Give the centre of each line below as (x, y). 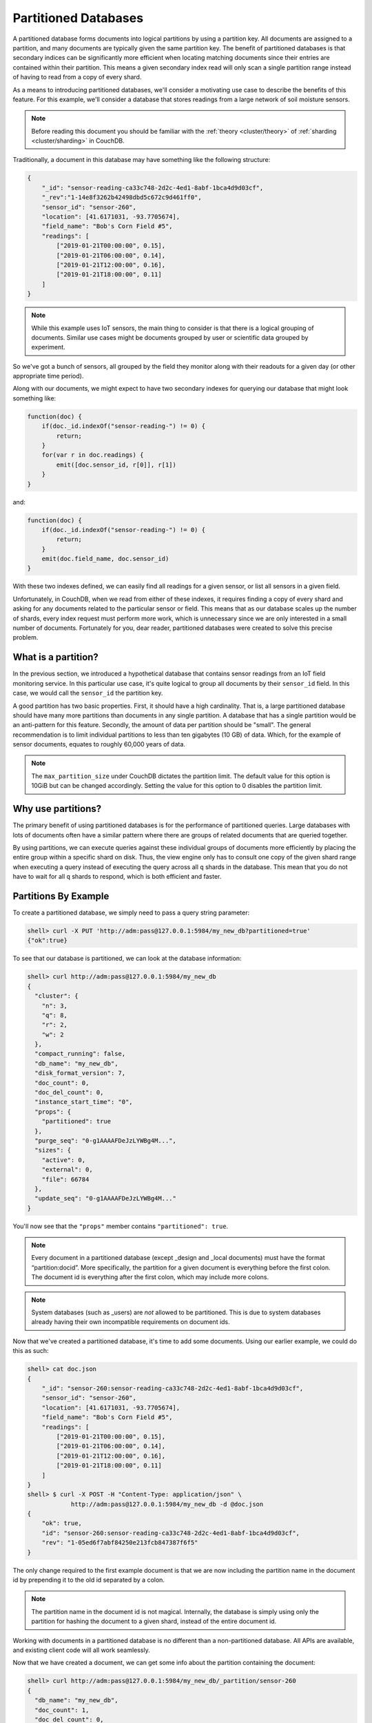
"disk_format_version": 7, (80, 1073)
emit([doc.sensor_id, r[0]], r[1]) (116, 465)
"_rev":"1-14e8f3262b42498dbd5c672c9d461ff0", (122, 197)
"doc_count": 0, (62, 1083)
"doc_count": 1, (62, 1710)
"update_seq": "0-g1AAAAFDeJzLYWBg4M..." (106, 1199)
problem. (25, 638)
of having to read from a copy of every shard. (77, 77)
